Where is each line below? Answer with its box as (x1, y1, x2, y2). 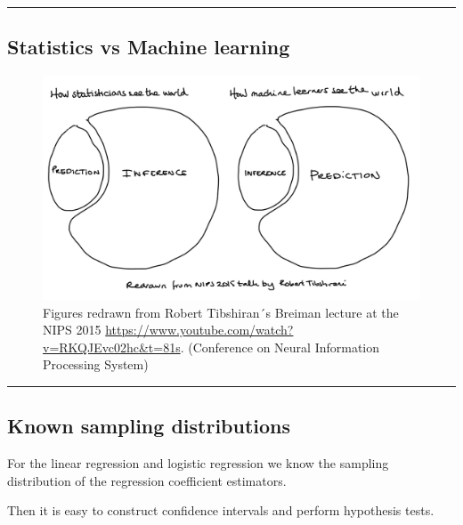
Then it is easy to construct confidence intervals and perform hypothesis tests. (7, 501, 435, 520)
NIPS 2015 (43, 320, 102, 339)
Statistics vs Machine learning (7, 33, 290, 61)
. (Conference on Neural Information (180, 337, 380, 356)
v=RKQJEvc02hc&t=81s (43, 337, 181, 356)
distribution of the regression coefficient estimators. (7, 471, 287, 489)
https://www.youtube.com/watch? (105, 320, 294, 339)
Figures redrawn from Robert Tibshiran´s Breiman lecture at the (43, 303, 399, 321)
